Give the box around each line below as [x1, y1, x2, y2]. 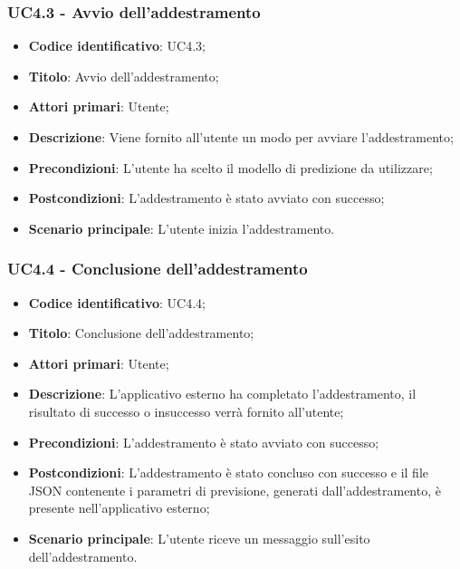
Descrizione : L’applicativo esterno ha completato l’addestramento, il [28, 384, 417, 403]
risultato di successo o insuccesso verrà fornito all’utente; [28, 401, 344, 420]
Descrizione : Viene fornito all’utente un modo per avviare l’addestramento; [28, 128, 454, 146]
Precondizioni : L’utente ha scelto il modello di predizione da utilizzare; [28, 158, 433, 177]
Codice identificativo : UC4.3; [28, 36, 206, 55]
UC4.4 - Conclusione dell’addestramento [7, 257, 308, 280]
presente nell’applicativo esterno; [28, 498, 210, 517]
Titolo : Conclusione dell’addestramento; [28, 323, 254, 342]
